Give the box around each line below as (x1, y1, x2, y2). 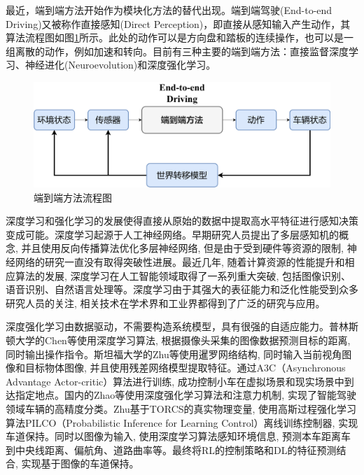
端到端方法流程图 (34, 190, 112, 204)
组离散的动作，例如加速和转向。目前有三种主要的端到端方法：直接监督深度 (6, 43, 349, 58)
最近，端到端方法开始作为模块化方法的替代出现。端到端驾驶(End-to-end (6, 3, 332, 17)
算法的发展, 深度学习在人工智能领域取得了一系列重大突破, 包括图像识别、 (15, 268, 351, 283)
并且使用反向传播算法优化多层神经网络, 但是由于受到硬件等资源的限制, (21, 241, 344, 255)
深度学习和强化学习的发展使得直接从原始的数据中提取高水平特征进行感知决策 (6, 213, 358, 228)
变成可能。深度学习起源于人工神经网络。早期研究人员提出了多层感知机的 (6, 227, 339, 241)
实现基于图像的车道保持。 (21, 456, 139, 471)
